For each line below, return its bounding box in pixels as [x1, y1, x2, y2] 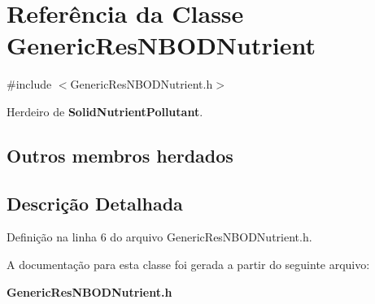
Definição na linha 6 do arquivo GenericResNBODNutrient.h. [7, 228, 312, 245]
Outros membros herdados [7, 142, 233, 167]
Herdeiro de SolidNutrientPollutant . [7, 102, 203, 119]
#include [7, 76, 52, 93]
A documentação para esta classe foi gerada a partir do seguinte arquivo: [7, 256, 370, 273]
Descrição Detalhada [7, 190, 183, 215]
